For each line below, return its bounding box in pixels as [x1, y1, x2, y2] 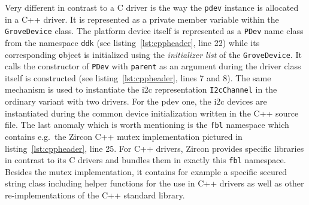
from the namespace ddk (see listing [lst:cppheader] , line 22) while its [5, 36, 260, 48]
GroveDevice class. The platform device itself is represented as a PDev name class [5, 25, 304, 37]
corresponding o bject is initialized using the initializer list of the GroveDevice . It [5, 48, 302, 60]
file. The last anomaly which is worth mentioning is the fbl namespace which [5, 118, 289, 131]
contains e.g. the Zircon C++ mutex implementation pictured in [5, 130, 243, 142]
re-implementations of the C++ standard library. [5, 189, 185, 201]
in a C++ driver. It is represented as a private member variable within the [5, 13, 279, 25]
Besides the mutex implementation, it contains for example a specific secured [5, 165, 287, 178]
